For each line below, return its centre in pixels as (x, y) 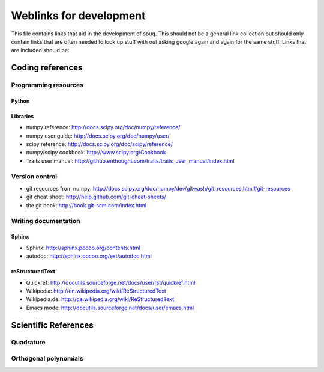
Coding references (47, 68)
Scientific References (52, 325)
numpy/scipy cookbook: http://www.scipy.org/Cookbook (96, 153)
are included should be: (40, 50)
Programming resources (47, 85)
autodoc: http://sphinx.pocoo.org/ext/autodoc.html (89, 256)
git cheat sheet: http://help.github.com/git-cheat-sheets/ (96, 197)
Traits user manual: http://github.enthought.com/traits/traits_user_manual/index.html (130, 161)
